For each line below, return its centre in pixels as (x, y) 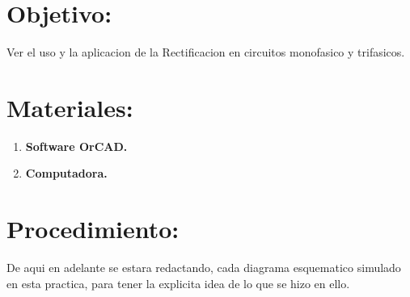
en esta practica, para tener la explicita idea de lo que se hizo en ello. (178, 283)
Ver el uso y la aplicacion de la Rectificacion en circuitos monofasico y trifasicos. (206, 52)
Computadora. (66, 173)
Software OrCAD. (76, 146)
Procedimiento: (93, 229)
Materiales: (70, 107)
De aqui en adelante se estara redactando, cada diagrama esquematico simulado (204, 268)
